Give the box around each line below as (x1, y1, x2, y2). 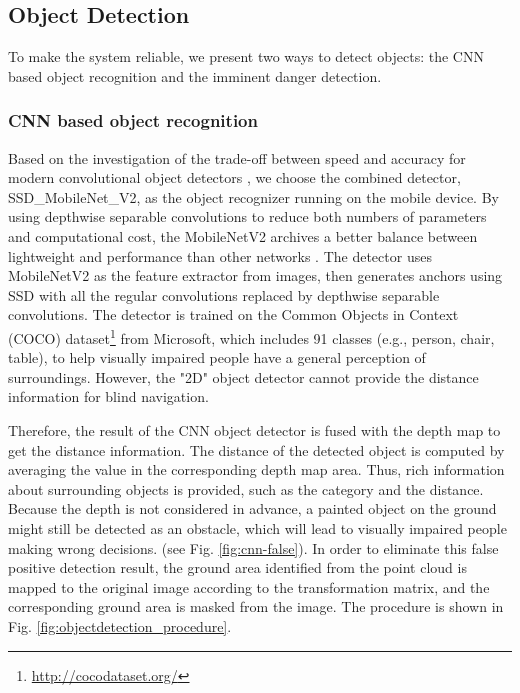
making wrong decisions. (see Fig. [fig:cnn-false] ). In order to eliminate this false (8, 537, 499, 558)
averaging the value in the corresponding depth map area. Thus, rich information (8, 459, 505, 480)
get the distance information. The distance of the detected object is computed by (8, 439, 505, 460)
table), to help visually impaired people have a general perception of (8, 347, 426, 368)
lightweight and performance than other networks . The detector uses (8, 245, 432, 266)
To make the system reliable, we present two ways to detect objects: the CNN (8, 46, 484, 67)
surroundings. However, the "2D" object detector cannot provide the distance (8, 366, 479, 387)
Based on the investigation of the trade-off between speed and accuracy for (8, 147, 466, 168)
